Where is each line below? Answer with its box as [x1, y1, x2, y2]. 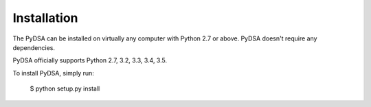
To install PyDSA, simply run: [12, 69, 94, 77]
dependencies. [12, 43, 55, 51]
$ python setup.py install [30, 84, 100, 93]
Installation [12, 10, 78, 25]
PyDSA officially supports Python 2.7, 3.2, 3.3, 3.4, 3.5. [12, 56, 168, 64]
